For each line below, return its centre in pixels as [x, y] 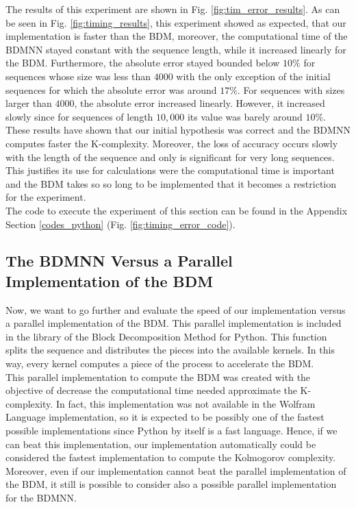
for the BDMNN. [41, 497]
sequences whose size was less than [78, 76]
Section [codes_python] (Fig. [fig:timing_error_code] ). [120, 224]
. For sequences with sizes [291, 89]
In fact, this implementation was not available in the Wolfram [186, 403]
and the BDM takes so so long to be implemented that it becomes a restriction [171, 183]
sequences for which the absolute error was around [111, 89]
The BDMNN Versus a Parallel [119, 261]
